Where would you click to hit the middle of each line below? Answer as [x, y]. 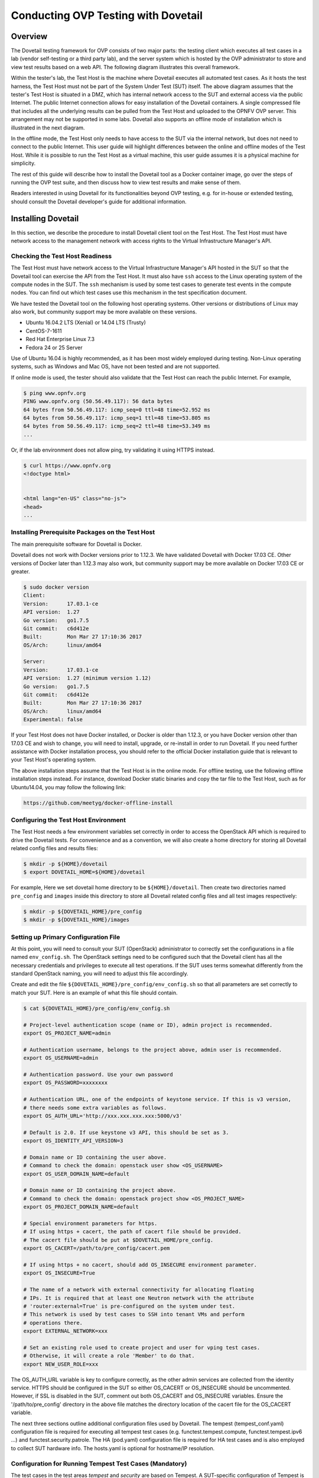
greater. [20, 571]
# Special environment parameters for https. [90, 1223]
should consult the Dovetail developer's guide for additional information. [99, 202]
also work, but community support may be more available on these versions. [104, 312]
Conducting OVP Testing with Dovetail [107, 15]
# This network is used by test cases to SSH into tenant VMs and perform [134, 1315]
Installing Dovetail [45, 218]
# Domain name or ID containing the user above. [95, 1157]
